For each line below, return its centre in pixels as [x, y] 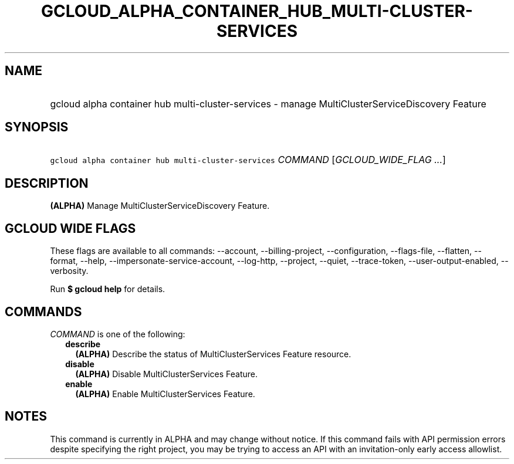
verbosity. [69, 271]
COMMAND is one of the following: [118, 334]
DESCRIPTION [47, 183]
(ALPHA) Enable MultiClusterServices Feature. [165, 394]
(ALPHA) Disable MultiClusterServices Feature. [167, 374]
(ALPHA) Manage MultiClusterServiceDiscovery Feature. [160, 206]
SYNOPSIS [37, 127]
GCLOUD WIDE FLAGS [70, 228]
